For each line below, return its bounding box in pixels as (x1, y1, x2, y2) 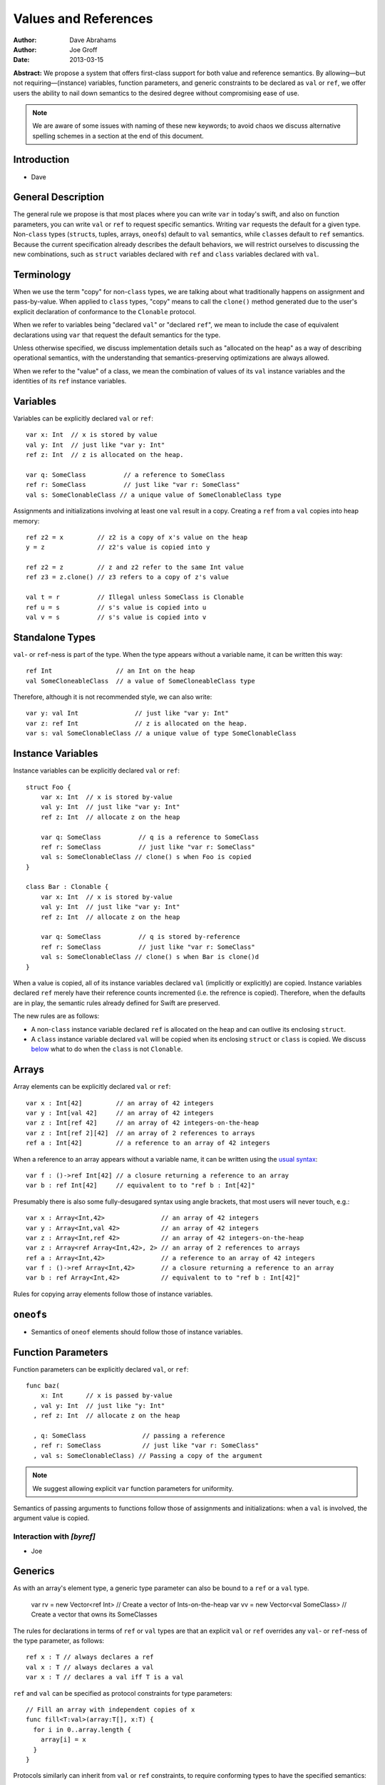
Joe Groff (69, 45, 98, 54)
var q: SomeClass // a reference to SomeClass (26, 471, 225, 478)
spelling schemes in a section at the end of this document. (32, 131, 205, 140)
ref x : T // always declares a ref (26, 1653, 154, 1661)
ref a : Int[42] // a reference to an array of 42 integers (26, 1139, 270, 1147)
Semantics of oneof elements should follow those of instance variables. (31, 1327, 243, 1336)
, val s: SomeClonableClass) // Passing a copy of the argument (33, 1452, 263, 1459)
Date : (13, 56, 30, 64)
